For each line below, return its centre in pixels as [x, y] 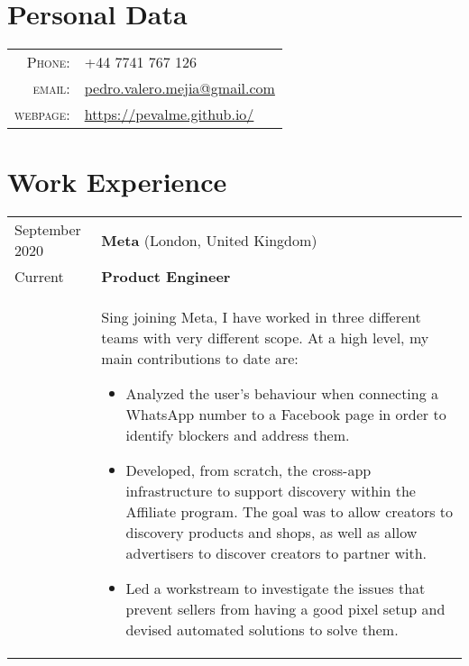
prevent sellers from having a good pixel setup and [285, 609]
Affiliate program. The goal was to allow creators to [290, 512]
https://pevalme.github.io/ [169, 114]
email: [51, 88]
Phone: [48, 62]
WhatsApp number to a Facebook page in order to [286, 415]
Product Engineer [166, 277]
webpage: [42, 114]
